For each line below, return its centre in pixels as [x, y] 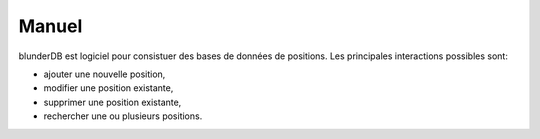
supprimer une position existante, [112, 102]
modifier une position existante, [108, 88]
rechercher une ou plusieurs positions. [123, 116]
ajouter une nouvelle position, [104, 74]
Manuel [50, 26]
